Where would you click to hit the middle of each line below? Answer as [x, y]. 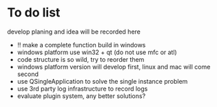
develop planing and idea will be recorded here [74, 32]
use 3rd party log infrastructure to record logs [82, 88]
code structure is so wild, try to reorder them [81, 59]
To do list [34, 13]
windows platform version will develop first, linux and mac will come [114, 67]
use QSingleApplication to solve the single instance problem [102, 81]
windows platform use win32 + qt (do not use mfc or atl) [97, 52]
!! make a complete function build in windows [81, 45]
